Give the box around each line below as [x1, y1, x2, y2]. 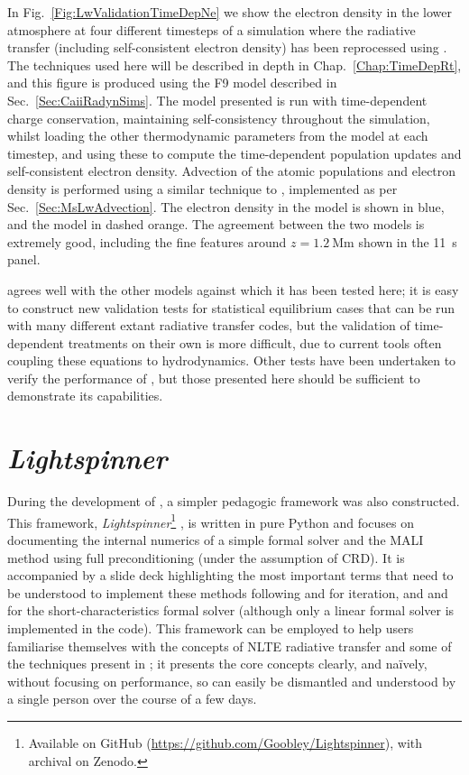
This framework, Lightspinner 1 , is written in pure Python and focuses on [7, 510, 415, 531]
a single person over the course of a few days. [7, 689, 257, 708]
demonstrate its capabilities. [7, 386, 163, 405]
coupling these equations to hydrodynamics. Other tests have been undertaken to [7, 351, 456, 370]
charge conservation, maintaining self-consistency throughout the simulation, [7, 108, 430, 127]
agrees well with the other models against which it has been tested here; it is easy [7, 280, 459, 299]
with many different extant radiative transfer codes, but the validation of [7, 316, 410, 335]
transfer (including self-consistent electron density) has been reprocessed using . [7, 38, 447, 57]
